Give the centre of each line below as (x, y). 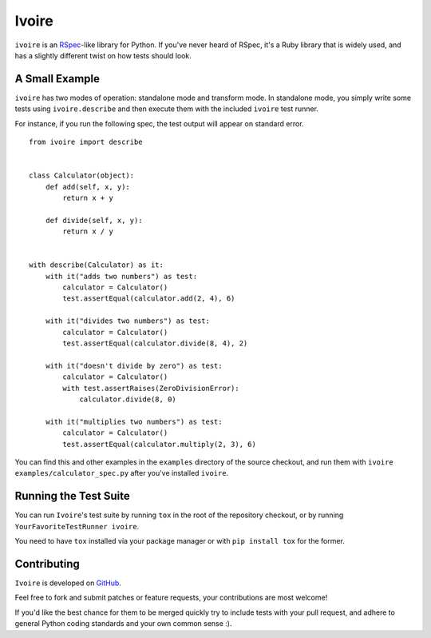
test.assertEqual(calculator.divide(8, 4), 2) (155, 343)
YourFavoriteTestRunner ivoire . (77, 526)
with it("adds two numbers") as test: (121, 276)
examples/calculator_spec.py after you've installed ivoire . (122, 473)
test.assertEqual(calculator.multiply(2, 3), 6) (160, 444)
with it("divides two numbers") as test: (128, 321)
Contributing (47, 564)
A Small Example (57, 79)
